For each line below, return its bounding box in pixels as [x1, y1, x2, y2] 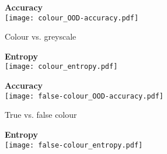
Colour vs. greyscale [5, 30, 76, 43]
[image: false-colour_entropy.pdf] [5, 141, 143, 149]
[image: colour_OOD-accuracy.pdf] [5, 13, 139, 22]
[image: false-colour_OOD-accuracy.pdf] [5, 92, 164, 100]
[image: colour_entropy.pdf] [5, 62, 118, 71]
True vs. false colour [5, 108, 77, 121]
